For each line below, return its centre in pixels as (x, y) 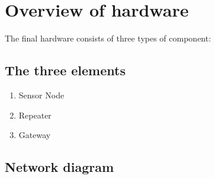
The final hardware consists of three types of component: (108, 38)
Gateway (35, 135)
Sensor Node (41, 95)
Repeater (35, 115)
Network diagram (60, 167)
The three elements (65, 70)
